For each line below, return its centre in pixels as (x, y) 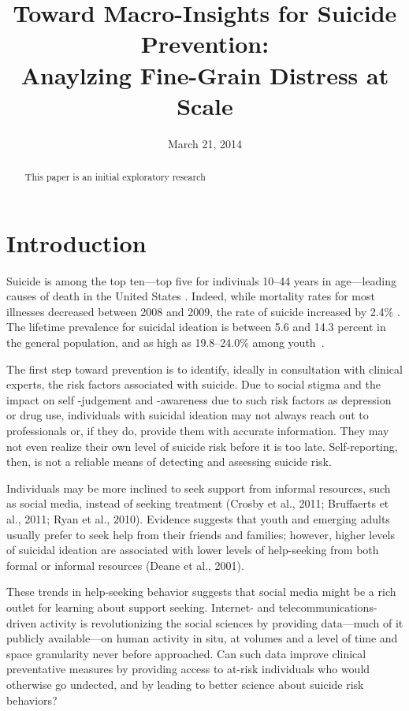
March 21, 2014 (205, 143)
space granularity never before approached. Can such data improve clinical (186, 653)
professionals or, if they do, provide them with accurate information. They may (198, 431)
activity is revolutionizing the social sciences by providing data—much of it (221, 622)
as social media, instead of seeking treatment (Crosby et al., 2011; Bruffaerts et (198, 503)
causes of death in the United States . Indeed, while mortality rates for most (191, 296)
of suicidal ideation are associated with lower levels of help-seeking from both (193, 550)
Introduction (76, 242)
